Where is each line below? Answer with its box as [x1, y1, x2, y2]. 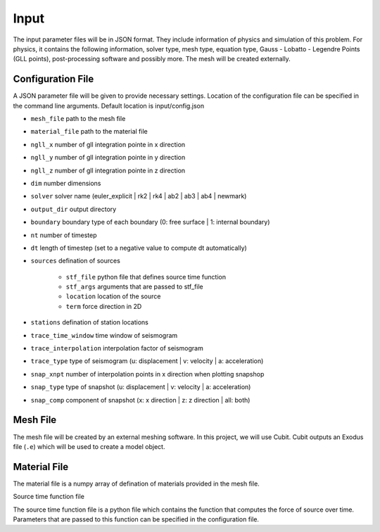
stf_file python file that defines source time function [65, 272, 227, 281]
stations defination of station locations [30, 318, 149, 327]
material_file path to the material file [30, 127, 148, 136]
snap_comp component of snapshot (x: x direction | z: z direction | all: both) [30, 395, 251, 404]
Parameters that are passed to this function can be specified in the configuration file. [13, 514, 260, 524]
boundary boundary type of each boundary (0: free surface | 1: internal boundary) [30, 218, 270, 227]
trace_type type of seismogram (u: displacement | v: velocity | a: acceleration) [30, 357, 264, 365]
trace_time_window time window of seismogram [30, 331, 178, 339]
